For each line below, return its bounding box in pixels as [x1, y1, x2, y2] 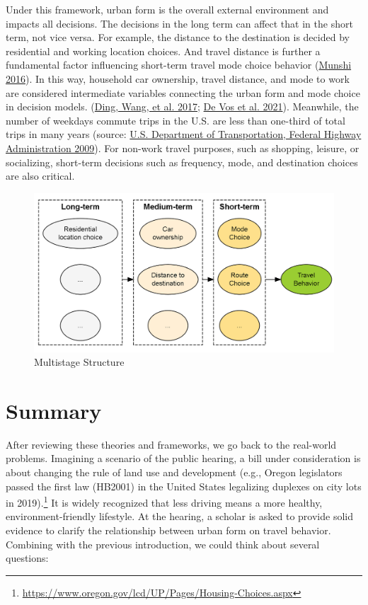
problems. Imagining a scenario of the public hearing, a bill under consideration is [6, 451, 361, 466]
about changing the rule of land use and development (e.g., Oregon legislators [6, 465, 343, 480]
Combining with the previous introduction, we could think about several [6, 536, 320, 551]
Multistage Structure [34, 355, 125, 369]
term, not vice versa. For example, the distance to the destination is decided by [6, 30, 350, 45]
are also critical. [6, 168, 75, 183]
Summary [6, 396, 102, 425]
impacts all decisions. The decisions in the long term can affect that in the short [6, 16, 353, 30]
